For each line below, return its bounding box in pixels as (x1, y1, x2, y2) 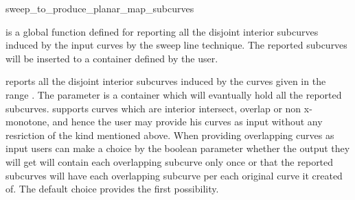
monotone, (5, 114, 49, 129)
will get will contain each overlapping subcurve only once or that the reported (5, 154, 334, 168)
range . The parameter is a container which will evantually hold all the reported (5, 87, 342, 101)
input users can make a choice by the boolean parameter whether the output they (5, 141, 350, 155)
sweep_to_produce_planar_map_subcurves (5, 1, 194, 15)
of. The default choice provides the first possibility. (5, 182, 219, 196)
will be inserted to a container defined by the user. (5, 51, 218, 65)
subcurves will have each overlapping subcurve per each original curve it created (5, 168, 343, 182)
